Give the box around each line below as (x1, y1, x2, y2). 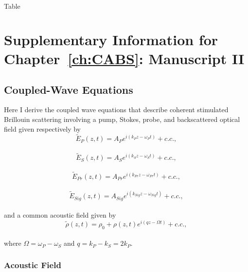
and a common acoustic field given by (4, 210, 116, 220)
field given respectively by (4, 123, 81, 134)
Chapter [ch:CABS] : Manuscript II (4, 48, 245, 68)
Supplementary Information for (4, 29, 218, 49)
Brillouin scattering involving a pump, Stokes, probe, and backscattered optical (4, 114, 240, 124)
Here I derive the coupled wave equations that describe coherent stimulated (4, 104, 229, 115)
